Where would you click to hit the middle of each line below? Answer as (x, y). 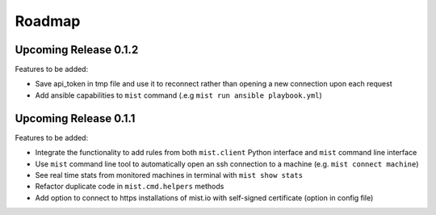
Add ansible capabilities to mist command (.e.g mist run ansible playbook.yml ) (178, 95)
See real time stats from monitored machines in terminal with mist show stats (169, 175)
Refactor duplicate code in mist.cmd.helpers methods (130, 187)
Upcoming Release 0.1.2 (77, 50)
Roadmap (48, 21)
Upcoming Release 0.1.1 (75, 118)
